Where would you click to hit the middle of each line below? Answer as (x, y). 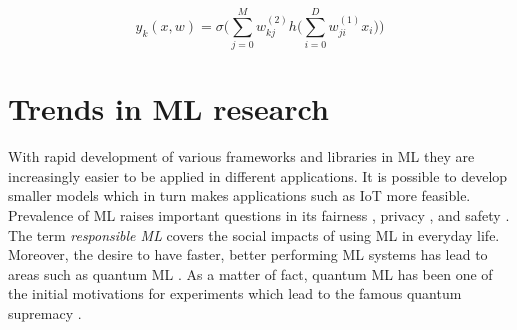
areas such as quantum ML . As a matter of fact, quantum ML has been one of (250, 273)
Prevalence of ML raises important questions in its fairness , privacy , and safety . (259, 215)
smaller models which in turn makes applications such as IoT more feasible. (239, 195)
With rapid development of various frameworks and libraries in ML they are (241, 156)
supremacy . (45, 313)
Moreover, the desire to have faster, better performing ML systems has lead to (248, 254)
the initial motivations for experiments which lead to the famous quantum (235, 293)
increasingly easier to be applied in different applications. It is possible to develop (258, 175)
